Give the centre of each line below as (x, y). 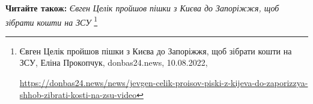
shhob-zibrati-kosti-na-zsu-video (78, 94)
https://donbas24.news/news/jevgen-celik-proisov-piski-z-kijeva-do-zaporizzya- (164, 83)
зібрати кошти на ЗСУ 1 (52, 21)
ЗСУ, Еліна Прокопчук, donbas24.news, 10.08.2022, (114, 62)
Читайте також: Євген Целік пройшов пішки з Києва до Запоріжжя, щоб (142, 8)
